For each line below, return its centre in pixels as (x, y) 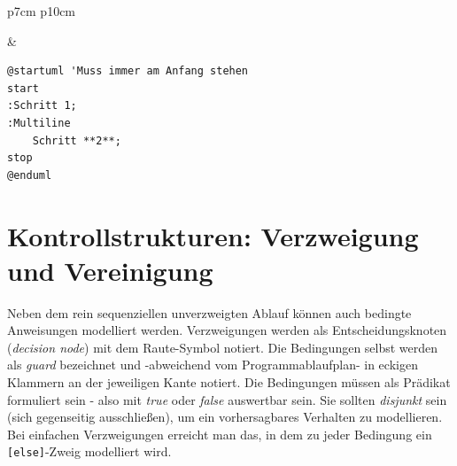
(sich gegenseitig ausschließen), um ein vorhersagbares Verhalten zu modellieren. (225, 417)
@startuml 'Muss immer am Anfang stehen (128, 71)
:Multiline (39, 123)
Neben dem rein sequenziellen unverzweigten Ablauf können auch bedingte (209, 312)
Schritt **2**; (77, 140)
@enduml (30, 175)
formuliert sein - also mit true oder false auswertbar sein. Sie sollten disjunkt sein (227, 399)
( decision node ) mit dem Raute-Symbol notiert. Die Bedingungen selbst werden (223, 347)
